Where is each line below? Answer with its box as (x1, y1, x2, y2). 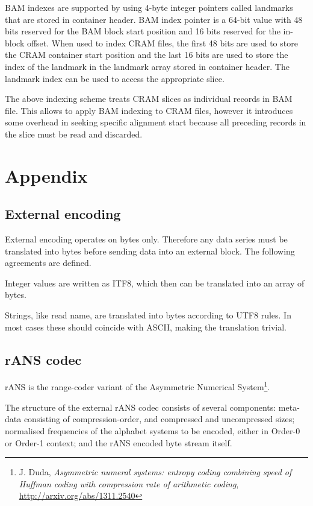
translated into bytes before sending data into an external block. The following (5, 244, 295, 257)
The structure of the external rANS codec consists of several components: (5, 400, 276, 413)
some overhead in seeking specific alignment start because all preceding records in (5, 116, 306, 128)
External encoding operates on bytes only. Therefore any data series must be (5, 233, 288, 245)
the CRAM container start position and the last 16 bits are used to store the (5, 48, 288, 61)
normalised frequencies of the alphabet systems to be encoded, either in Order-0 (5, 424, 300, 437)
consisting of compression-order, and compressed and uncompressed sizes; (23, 413, 295, 425)
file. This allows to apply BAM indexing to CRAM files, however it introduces (5, 104, 293, 116)
